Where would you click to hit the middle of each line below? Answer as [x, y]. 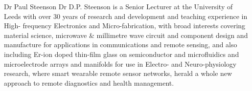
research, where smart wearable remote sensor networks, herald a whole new [118, 73]
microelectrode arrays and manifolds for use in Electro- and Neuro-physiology [120, 64]
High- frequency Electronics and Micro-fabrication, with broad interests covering [125, 26]
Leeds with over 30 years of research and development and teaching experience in [126, 16]
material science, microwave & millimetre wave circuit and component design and [126, 35]
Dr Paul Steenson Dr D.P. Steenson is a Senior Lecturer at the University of [118, 6]
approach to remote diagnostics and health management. [89, 82]
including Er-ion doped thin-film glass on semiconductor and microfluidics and [122, 54]
